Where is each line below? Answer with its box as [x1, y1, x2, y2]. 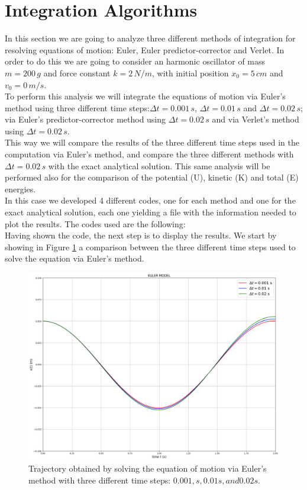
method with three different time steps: [28, 473, 171, 486]
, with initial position [152, 66, 229, 79]
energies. [5, 182, 36, 195]
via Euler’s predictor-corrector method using [5, 113, 166, 125]
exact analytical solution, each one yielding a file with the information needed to [5, 206, 296, 218]
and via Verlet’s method [212, 113, 299, 125]
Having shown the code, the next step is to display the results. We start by [5, 229, 277, 241]
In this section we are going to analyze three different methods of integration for [5, 32, 296, 44]
